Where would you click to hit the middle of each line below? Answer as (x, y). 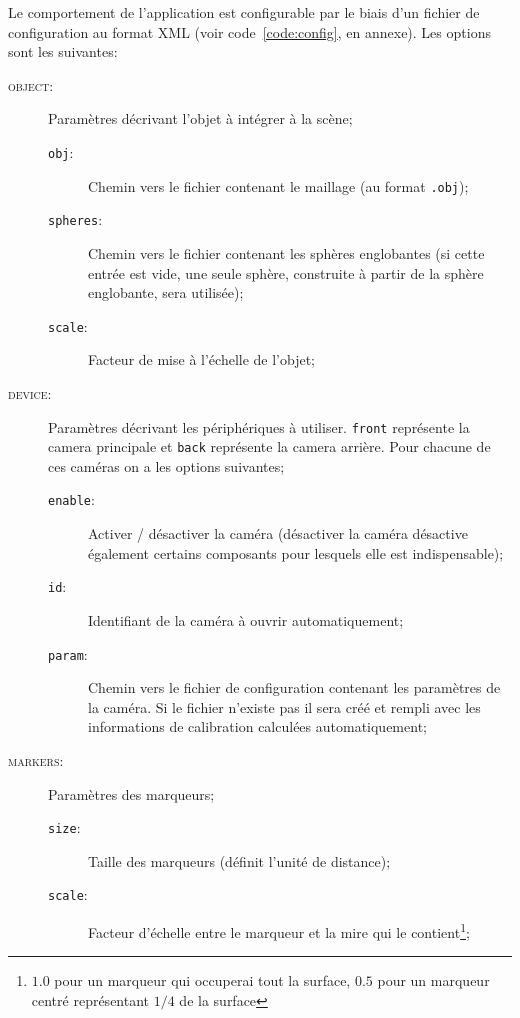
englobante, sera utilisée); (166, 292)
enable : (71, 499)
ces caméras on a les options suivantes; (166, 465)
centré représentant (90, 999)
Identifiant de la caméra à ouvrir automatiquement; (246, 619)
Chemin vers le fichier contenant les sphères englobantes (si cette (286, 252)
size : (64, 827)
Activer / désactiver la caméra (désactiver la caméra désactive (278, 533)
